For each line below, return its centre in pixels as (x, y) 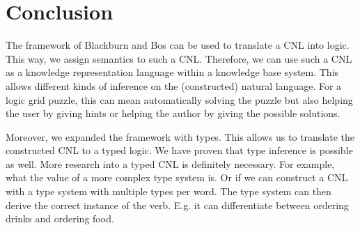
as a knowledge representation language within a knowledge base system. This (172, 72)
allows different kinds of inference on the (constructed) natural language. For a (174, 85)
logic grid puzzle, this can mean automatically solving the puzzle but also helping (179, 99)
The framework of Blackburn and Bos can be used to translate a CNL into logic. (178, 45)
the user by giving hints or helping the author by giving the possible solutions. (173, 113)
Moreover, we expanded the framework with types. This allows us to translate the (180, 136)
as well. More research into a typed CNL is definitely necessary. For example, (170, 163)
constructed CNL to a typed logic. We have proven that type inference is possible (179, 150)
